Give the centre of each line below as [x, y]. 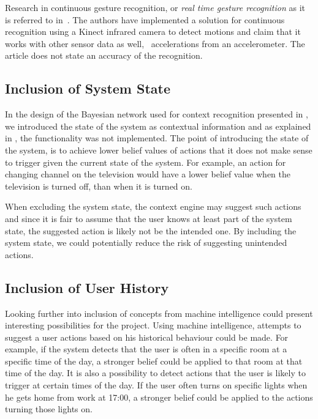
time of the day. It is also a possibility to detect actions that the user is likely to [155, 373]
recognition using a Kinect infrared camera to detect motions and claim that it [153, 32]
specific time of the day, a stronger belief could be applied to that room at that [154, 361]
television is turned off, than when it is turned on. [99, 186]
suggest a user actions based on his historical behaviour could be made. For [147, 337]
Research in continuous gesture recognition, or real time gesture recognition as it [155, 7]
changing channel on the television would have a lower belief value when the [148, 174]
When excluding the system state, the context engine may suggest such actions [153, 206]
